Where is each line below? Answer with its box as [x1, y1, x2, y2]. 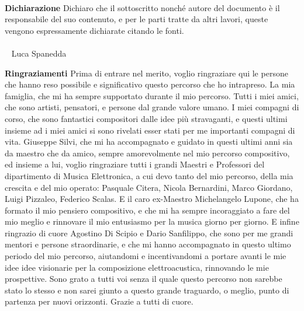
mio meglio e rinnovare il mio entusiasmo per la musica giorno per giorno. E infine [5, 215, 299, 228]
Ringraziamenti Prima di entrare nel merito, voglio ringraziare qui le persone [5, 67, 288, 79]
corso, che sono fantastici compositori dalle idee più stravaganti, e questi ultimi [5, 112, 288, 124]
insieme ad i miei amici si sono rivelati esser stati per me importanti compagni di [5, 124, 295, 136]
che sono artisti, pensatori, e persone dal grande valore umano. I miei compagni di [5, 101, 299, 113]
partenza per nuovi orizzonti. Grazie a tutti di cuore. [5, 295, 194, 307]
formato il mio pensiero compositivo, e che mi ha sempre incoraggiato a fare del [5, 204, 290, 216]
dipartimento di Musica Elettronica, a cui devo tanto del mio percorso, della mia [5, 169, 293, 181]
